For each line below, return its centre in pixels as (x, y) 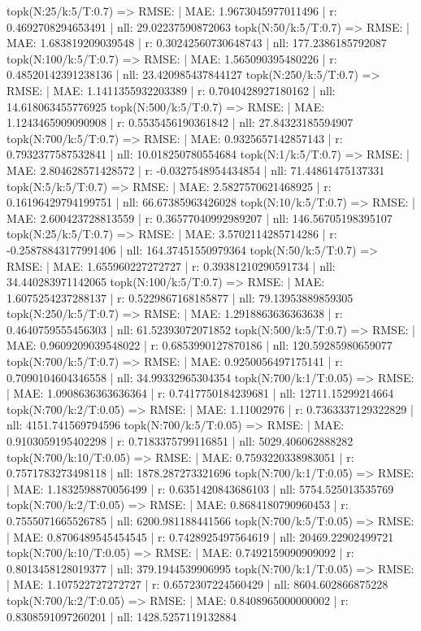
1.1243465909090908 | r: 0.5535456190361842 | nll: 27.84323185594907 (180, 122)
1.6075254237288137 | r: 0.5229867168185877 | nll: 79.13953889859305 (180, 297)
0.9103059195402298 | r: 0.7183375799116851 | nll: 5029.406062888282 (180, 441)
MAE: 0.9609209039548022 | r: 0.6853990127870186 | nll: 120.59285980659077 (200, 345)
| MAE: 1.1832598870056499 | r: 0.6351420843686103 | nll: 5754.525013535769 (200, 488)
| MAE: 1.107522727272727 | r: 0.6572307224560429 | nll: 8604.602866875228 (197, 584)
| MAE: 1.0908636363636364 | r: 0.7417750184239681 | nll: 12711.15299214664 (200, 393)
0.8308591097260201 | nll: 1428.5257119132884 (122, 616)
